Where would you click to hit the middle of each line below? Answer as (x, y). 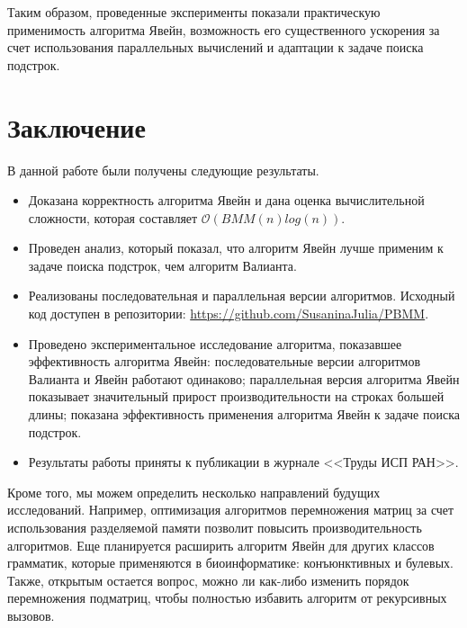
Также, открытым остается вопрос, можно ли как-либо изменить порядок (208, 580)
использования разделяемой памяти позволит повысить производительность (215, 527)
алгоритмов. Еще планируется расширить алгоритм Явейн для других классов (221, 545)
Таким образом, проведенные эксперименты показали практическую (194, 12)
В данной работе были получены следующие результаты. (163, 170)
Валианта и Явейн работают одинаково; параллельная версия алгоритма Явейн (244, 378)
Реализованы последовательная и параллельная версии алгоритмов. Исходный (242, 296)
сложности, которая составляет (113, 217)
